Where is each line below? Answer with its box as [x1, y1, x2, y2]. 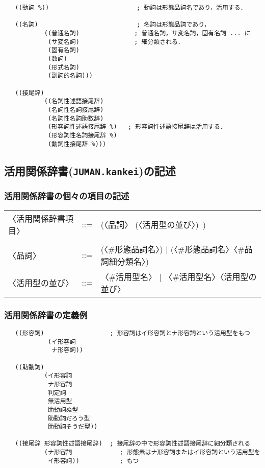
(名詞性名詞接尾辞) [47, 106, 104, 113]
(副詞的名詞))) [47, 72, 93, 80]
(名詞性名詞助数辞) [47, 114, 104, 122]
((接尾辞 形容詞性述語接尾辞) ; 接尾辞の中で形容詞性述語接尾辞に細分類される [15, 440, 251, 448]
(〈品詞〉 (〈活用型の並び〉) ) [100, 218, 206, 230]
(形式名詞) [47, 63, 79, 71]
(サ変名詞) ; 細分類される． [47, 38, 184, 45]
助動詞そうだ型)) [47, 423, 98, 431]
